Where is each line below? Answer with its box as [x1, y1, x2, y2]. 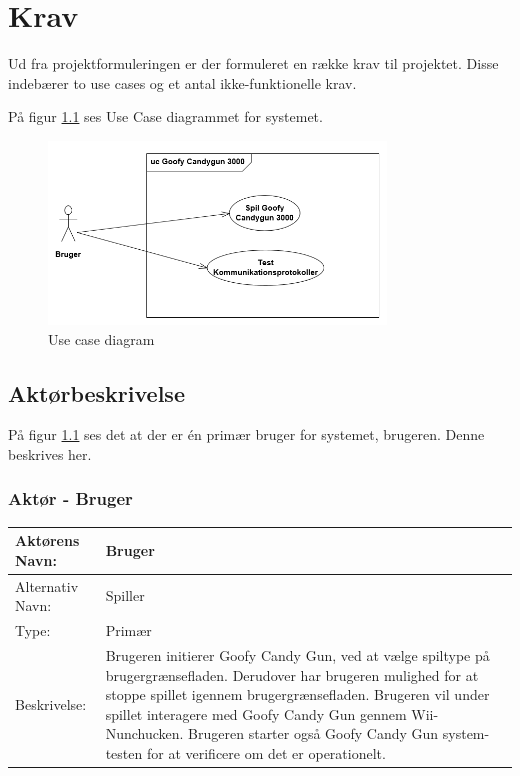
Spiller [105, 585, 145, 606]
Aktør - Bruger [8, 486, 133, 511]
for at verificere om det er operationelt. [146, 742, 386, 763]
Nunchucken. [105, 723, 184, 744]
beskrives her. [8, 443, 92, 464]
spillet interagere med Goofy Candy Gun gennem [105, 703, 407, 724]
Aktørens [15, 530, 80, 551]
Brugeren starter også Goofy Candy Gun [188, 723, 439, 744]
